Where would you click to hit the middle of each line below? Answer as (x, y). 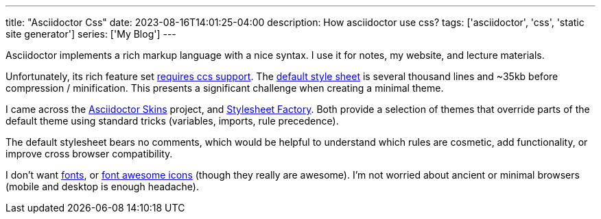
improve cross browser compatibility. (89, 154)
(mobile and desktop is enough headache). (102, 186)
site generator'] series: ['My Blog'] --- (91, 34)
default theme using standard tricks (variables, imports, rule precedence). (172, 121)
